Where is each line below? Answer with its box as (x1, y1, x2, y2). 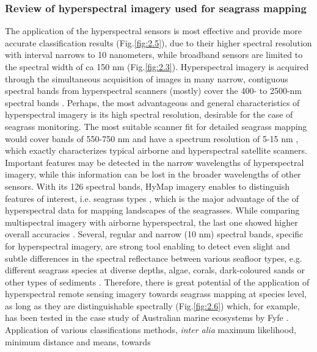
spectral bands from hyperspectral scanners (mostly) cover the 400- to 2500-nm (5, 84, 302, 97)
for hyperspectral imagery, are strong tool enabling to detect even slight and (5, 239, 290, 252)
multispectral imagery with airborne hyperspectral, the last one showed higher (5, 215, 298, 228)
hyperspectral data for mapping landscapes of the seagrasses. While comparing (5, 204, 300, 217)
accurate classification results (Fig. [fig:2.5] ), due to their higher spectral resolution (5, 36, 312, 49)
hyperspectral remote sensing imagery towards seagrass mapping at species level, (5, 287, 307, 300)
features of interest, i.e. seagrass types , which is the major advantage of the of (5, 192, 299, 204)
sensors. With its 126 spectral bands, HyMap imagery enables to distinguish (5, 179, 290, 192)
